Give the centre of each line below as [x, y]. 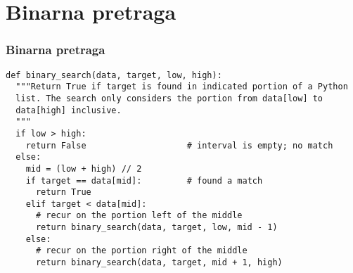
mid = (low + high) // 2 [84, 169]
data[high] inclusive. [69, 110]
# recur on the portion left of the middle [139, 216]
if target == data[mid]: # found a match [144, 180]
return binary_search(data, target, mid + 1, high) [159, 263]
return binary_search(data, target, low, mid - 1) [156, 228]
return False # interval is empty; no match [179, 145]
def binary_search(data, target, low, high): [114, 75]
